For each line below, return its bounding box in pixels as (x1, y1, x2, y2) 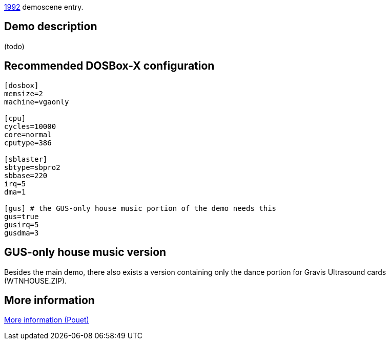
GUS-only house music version (4, 246, 167, 259)
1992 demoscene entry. (4, 3, 84, 11)
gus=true (4, 212, 39, 221)
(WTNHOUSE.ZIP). (4, 276, 67, 285)
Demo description (4, 20, 97, 33)
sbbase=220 (4, 171, 48, 180)
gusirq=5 (4, 220, 39, 229)
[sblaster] (4, 155, 48, 163)
